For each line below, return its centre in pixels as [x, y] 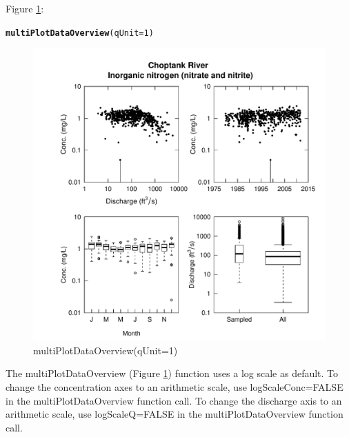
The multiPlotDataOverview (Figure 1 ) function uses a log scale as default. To [172, 373]
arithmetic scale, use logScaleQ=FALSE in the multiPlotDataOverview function [174, 414]
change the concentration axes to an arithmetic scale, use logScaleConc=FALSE [174, 387]
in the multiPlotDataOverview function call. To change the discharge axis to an [174, 400]
